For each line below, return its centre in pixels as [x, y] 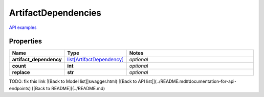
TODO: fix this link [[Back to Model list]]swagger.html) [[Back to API [77, 81]
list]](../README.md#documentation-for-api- [191, 81]
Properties [25, 41]
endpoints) [20, 88]
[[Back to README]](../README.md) [68, 88]
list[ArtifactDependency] [96, 60]
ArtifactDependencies [55, 13]
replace [21, 73]
